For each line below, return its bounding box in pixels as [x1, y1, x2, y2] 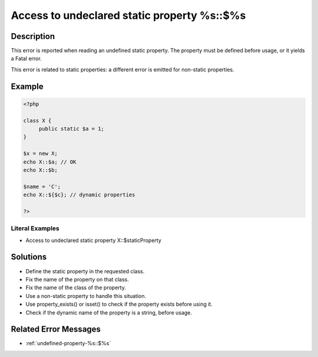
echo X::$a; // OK [23, 158, 77, 165]
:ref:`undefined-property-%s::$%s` [25, 340, 111, 347]
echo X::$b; [23, 166, 58, 173]
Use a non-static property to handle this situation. [25, 292, 147, 299]
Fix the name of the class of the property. [25, 284, 126, 292]
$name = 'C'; [23, 183, 61, 190]
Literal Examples [11, 224, 59, 232]
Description [11, 31, 55, 41]
